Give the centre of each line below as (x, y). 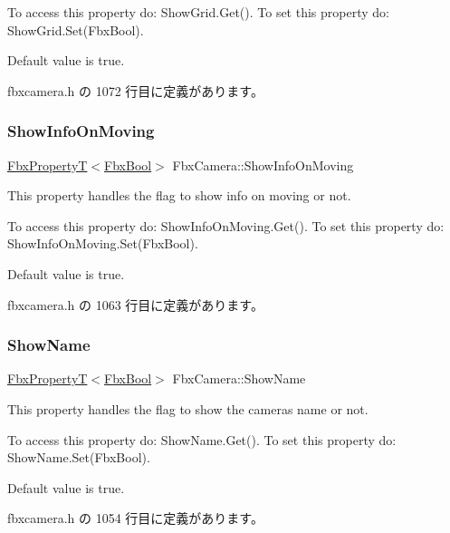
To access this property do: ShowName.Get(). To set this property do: (202, 439)
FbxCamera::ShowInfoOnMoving (263, 165)
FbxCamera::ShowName (239, 378)
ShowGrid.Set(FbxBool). (76, 29)
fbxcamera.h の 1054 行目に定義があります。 (135, 518)
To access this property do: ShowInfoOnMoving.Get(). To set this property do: (226, 225)
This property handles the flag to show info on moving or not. (179, 195)
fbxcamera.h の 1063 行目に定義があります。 (135, 304)
